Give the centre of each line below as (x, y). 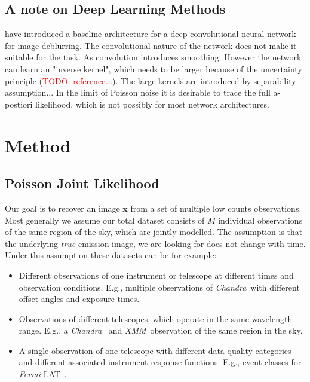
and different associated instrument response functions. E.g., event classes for (160, 362)
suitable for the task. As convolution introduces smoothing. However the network (153, 57)
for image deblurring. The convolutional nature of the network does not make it (151, 45)
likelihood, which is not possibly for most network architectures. (152, 104)
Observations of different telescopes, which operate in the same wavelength (156, 318)
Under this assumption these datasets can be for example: (111, 255)
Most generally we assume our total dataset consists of (105, 220)
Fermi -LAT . (43, 374)
